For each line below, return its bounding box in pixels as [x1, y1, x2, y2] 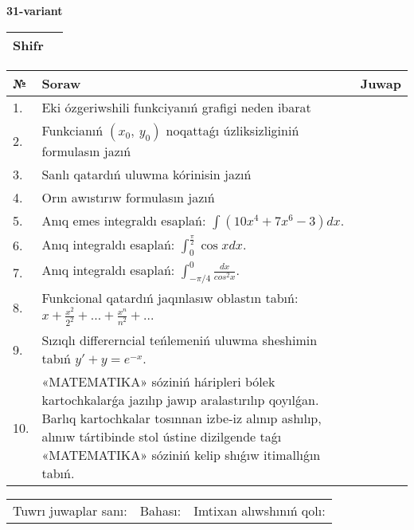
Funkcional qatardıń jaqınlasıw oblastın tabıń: [41, 288, 299, 307]
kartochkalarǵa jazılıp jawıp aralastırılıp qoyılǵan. [41, 391, 319, 410]
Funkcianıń [41, 120, 103, 139]
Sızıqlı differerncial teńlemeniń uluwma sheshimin [41, 331, 318, 350]
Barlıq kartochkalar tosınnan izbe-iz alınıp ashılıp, [41, 409, 322, 428]
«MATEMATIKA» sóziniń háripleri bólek [41, 372, 275, 391]
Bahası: [139, 501, 182, 520]
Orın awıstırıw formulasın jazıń [41, 187, 215, 206]
